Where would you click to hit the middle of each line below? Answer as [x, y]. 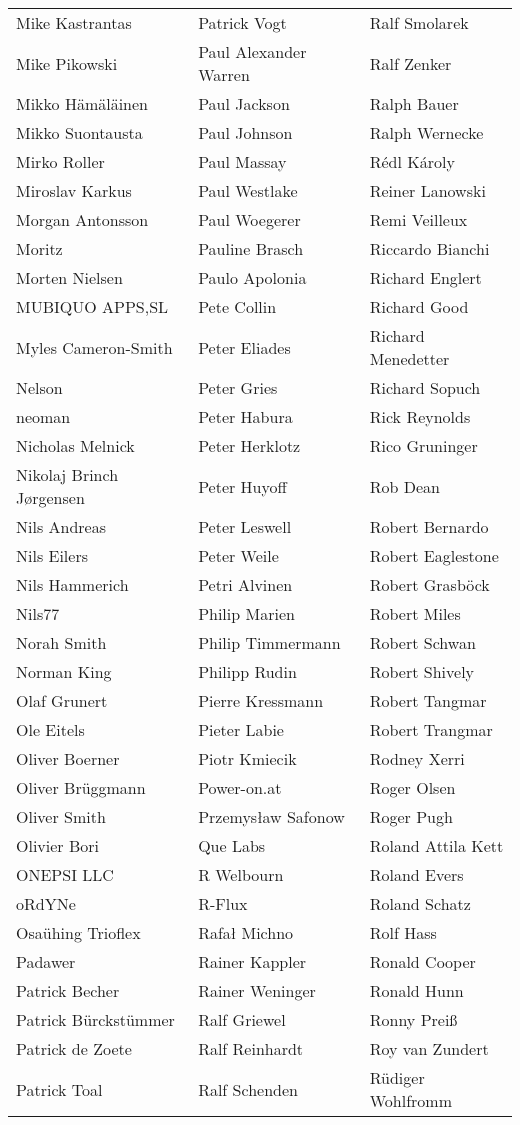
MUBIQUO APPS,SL [92, 306]
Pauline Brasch [251, 248]
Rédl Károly [412, 161]
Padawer [46, 961]
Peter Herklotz [249, 445]
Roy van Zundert [429, 1048]
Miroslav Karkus [74, 190]
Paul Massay [242, 161]
